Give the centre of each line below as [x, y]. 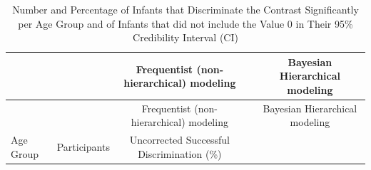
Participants [83, 147]
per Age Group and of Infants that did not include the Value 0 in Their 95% [185, 23]
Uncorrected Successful [179, 140]
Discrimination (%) [180, 153]
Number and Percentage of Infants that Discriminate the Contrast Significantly [185, 9]
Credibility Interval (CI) [185, 37]
